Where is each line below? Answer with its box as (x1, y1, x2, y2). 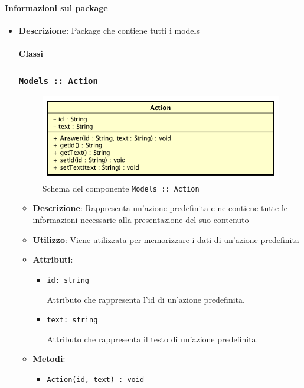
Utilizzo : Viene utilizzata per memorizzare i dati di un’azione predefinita (32, 233, 299, 245)
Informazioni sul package (5, 1, 108, 14)
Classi (18, 47, 43, 59)
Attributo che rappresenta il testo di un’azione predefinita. (47, 332, 259, 345)
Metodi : (32, 353, 66, 365)
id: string (47, 276, 89, 284)
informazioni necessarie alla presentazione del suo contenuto (32, 214, 249, 226)
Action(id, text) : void (47, 375, 145, 384)
